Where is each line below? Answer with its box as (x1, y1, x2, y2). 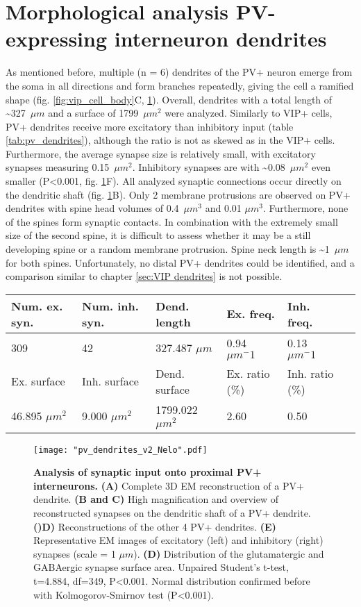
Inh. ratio (287, 365, 334, 381)
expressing (6, 24, 108, 53)
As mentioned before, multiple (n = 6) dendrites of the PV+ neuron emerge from (6, 65, 353, 79)
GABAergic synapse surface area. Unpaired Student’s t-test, (33, 560, 289, 574)
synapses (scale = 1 (33, 546, 116, 560)
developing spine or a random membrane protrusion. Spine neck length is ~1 (6, 242, 330, 256)
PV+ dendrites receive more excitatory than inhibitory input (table (6, 119, 294, 133)
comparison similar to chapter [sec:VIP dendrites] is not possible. (6, 269, 283, 283)
